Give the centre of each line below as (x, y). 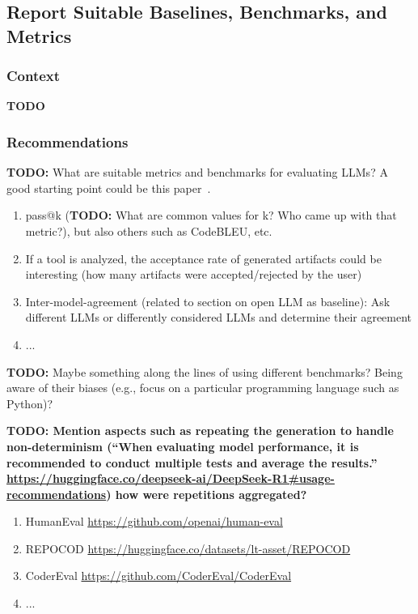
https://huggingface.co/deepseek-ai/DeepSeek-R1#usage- (171, 478)
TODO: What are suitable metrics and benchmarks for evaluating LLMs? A (197, 172)
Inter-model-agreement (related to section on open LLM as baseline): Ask (208, 301)
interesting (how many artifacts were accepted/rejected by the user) (194, 274)
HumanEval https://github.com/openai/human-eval (154, 521)
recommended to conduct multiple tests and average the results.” (192, 462)
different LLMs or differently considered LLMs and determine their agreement (219, 317)
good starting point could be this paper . (109, 188)
